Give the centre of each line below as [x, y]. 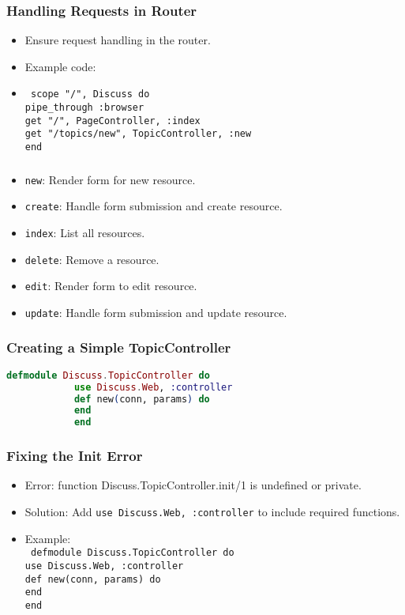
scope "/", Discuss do [90, 94]
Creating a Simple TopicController [119, 347]
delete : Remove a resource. [92, 259]
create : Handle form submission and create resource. [154, 206]
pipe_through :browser [84, 108]
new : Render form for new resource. [110, 179]
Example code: [60, 66]
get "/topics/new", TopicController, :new [138, 134]
